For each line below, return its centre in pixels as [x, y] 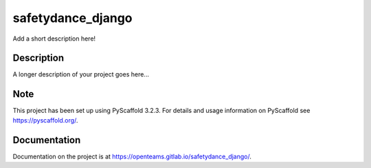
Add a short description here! [54, 39]
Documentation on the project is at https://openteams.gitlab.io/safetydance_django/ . [132, 156]
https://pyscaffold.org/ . [45, 120]
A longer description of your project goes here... [81, 74]
